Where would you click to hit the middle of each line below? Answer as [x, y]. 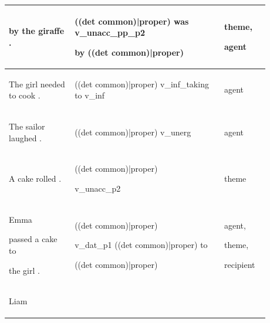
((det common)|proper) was [132, 21]
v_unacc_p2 [98, 188]
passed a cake [33, 239]
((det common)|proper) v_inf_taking [142, 84]
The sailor [27, 126]
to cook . [25, 95]
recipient [240, 264]
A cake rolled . [35, 178]
